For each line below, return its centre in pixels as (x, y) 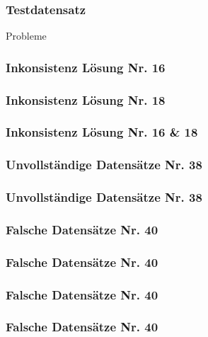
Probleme (26, 36)
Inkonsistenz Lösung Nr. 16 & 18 (102, 132)
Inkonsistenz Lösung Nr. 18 (86, 99)
